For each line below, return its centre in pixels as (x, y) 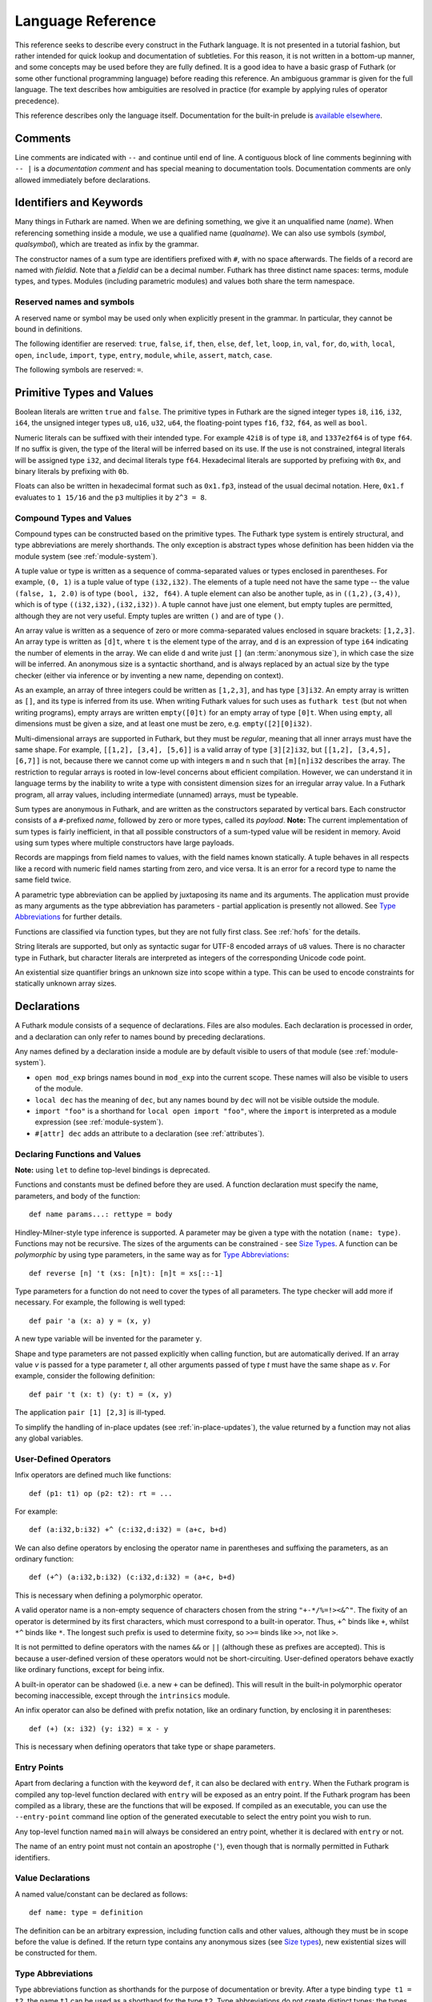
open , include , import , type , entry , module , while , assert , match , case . (144, 355)
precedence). (37, 101)
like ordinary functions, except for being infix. (90, 1670)
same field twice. (43, 880)
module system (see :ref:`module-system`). (86, 556)
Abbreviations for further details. (68, 917)
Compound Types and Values (73, 518)
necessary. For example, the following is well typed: (100, 1302)
